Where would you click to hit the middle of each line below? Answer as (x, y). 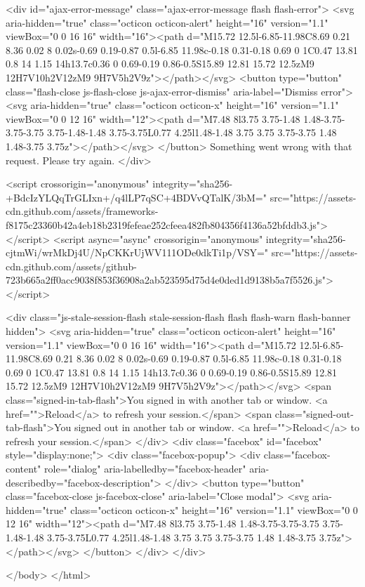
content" (24, 468)
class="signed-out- (314, 413)
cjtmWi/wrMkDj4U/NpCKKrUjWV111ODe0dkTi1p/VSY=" (137, 252)
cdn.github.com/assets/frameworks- (82, 211)
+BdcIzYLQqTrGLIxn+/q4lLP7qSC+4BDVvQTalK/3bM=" (136, 197)
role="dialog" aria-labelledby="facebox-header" (145, 468)
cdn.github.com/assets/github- (71, 266)
